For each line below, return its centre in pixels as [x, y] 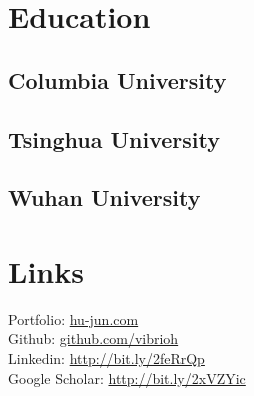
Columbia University [117, 79]
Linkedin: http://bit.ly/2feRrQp [106, 358]
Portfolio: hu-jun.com [73, 318]
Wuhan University [104, 197]
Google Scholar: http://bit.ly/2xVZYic [127, 377]
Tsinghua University [114, 138]
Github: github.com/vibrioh [93, 338]
